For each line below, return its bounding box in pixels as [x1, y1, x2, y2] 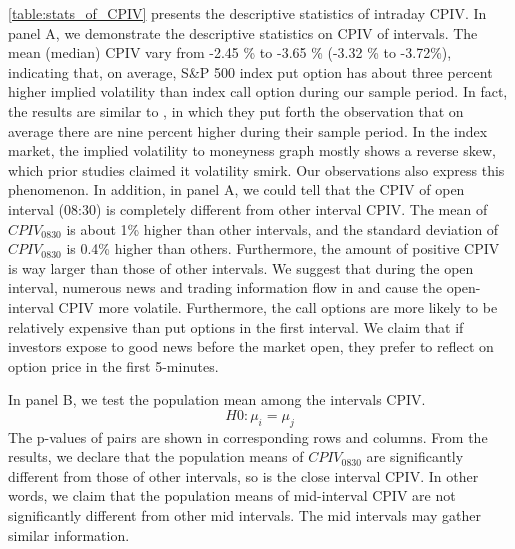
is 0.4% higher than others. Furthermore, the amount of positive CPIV [66, 238, 500, 259]
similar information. [8, 524, 130, 545]
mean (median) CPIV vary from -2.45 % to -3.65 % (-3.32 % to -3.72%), [8, 42, 452, 63]
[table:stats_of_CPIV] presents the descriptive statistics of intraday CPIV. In [8, 3, 487, 23]
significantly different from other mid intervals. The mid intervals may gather [8, 505, 481, 526]
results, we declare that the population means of [8, 446, 304, 467]
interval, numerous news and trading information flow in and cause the [8, 277, 443, 298]
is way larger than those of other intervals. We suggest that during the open [8, 257, 474, 278]
